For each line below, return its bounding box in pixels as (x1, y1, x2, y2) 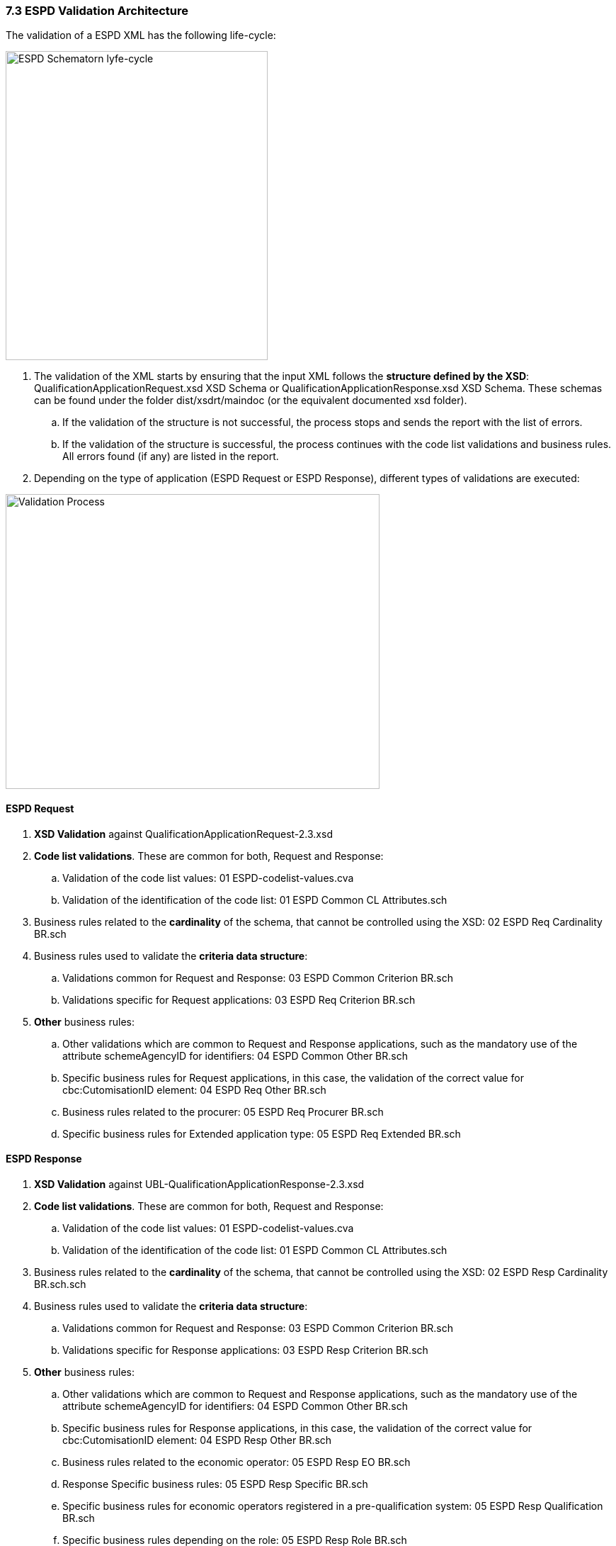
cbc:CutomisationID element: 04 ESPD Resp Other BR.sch (62, 1433, 332, 1446)
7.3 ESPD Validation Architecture (6, 4, 188, 18)
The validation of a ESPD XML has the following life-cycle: (6, 29, 276, 42)
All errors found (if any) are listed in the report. (62, 450, 279, 463)
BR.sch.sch (34, 1277, 86, 1290)
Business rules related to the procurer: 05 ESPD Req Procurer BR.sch (62, 1105, 384, 1118)
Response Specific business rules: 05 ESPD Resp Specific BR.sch (62, 1477, 368, 1490)
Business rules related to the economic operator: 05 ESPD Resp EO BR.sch (62, 1455, 411, 1468)
